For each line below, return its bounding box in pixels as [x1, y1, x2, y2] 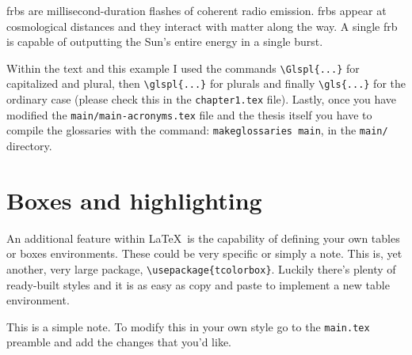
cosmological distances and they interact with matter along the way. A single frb [6, 17, 398, 34]
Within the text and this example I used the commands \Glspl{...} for [6, 59, 360, 76]
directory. [6, 138, 52, 154]
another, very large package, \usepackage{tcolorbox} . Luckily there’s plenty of [6, 260, 396, 277]
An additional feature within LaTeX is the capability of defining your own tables [6, 229, 400, 246]
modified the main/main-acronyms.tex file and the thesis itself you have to [6, 106, 372, 123]
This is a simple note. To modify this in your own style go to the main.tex [6, 318, 370, 334]
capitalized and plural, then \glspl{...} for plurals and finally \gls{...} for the [6, 75, 406, 92]
